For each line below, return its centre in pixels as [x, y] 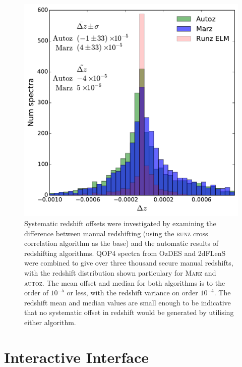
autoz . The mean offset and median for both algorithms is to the [125, 282]
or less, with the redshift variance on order [132, 293]
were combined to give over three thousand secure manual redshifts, [129, 263]
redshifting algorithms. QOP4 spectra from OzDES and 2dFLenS [125, 253]
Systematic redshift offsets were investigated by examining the [120, 223]
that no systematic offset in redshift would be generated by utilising [129, 312]
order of [36, 293]
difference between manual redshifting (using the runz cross [116, 233]
